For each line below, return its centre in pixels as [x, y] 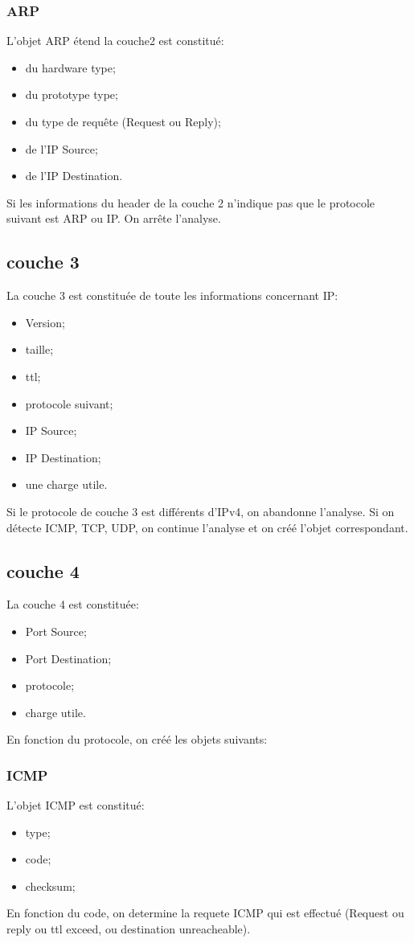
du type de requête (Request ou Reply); [123, 121]
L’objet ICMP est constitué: [76, 805]
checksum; [50, 886]
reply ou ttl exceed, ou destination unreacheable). [129, 929]
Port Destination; [68, 658]
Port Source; [56, 631]
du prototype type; [72, 94]
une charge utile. [66, 484]
